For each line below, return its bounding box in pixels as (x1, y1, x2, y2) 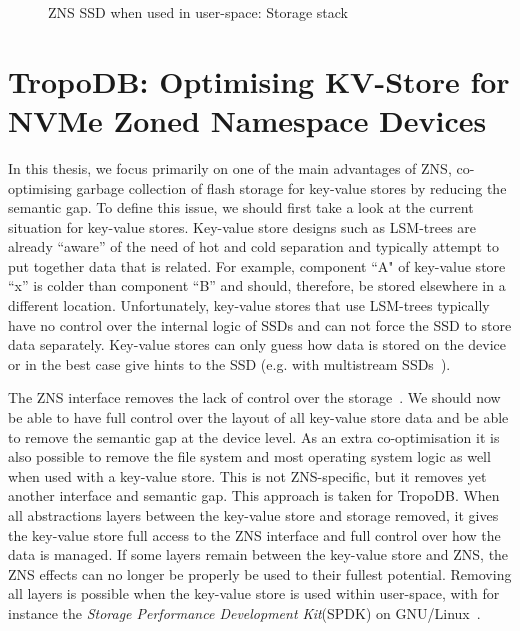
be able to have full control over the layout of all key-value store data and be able (8, 407, 509, 428)
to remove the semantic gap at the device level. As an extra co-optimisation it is (8, 426, 500, 447)
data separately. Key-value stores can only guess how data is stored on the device (8, 334, 506, 355)
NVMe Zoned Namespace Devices (8, 99, 487, 140)
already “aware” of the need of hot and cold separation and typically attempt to (8, 236, 499, 257)
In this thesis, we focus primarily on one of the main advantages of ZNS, (8, 157, 452, 178)
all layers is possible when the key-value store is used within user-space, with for (8, 583, 500, 604)
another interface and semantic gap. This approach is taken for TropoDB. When (8, 485, 500, 506)
